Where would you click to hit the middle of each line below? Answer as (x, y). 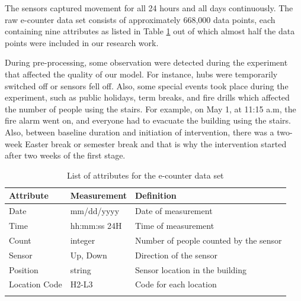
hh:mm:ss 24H (96, 225)
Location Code (36, 284)
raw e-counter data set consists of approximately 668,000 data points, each (140, 19)
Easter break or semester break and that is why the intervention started (156, 143)
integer (83, 240)
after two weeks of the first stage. (65, 155)
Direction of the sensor (176, 255)
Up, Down (89, 255)
